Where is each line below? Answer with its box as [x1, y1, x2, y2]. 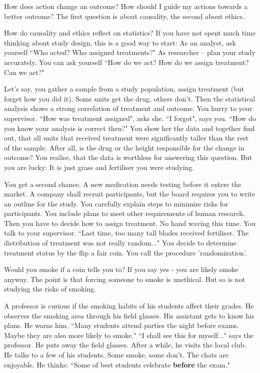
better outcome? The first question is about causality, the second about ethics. [4, 10, 245, 21]
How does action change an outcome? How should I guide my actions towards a [4, 1, 248, 11]
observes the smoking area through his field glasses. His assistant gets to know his [4, 310, 254, 320]
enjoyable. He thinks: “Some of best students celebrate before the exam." [4, 359, 230, 369]
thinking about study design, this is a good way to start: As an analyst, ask [4, 37, 236, 47]
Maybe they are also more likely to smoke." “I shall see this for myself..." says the [4, 329, 253, 340]
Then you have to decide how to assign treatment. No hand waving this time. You [4, 217, 256, 228]
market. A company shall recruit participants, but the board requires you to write [4, 188, 255, 199]
